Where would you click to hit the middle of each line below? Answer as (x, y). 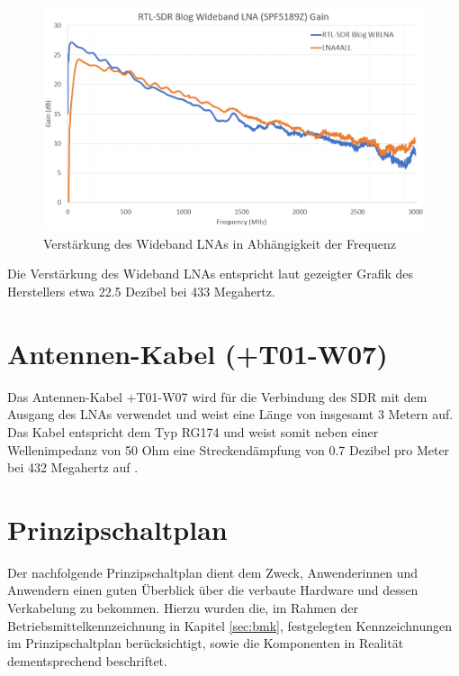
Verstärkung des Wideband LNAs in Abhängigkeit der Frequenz (220, 243)
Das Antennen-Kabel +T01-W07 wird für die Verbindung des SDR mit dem (217, 396)
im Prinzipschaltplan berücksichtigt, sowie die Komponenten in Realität (206, 643)
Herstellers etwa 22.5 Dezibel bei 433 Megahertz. (141, 292)
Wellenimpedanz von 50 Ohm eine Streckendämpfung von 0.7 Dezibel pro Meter (229, 449)
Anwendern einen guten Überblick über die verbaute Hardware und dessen (213, 590)
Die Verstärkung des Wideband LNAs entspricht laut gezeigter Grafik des (211, 274)
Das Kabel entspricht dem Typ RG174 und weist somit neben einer (193, 431)
